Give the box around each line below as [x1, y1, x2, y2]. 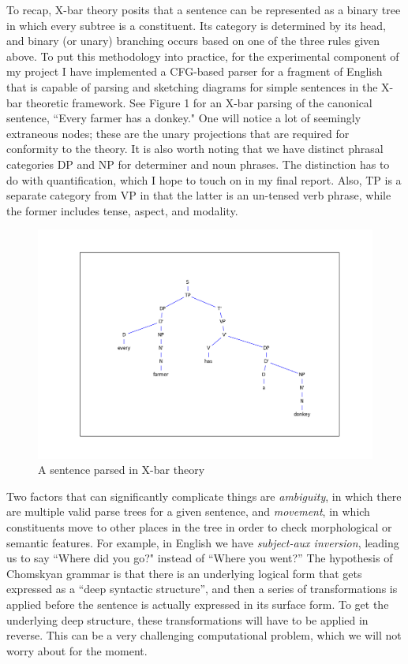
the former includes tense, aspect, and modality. [6, 202, 238, 218]
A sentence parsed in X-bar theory [38, 461, 205, 478]
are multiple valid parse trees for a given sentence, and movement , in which [6, 503, 370, 520]
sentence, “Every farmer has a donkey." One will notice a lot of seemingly [6, 110, 361, 126]
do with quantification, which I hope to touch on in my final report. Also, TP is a [6, 171, 402, 188]
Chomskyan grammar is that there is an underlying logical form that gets [6, 565, 362, 581]
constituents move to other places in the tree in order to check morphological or [6, 518, 392, 535]
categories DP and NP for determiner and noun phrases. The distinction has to [6, 155, 390, 172]
